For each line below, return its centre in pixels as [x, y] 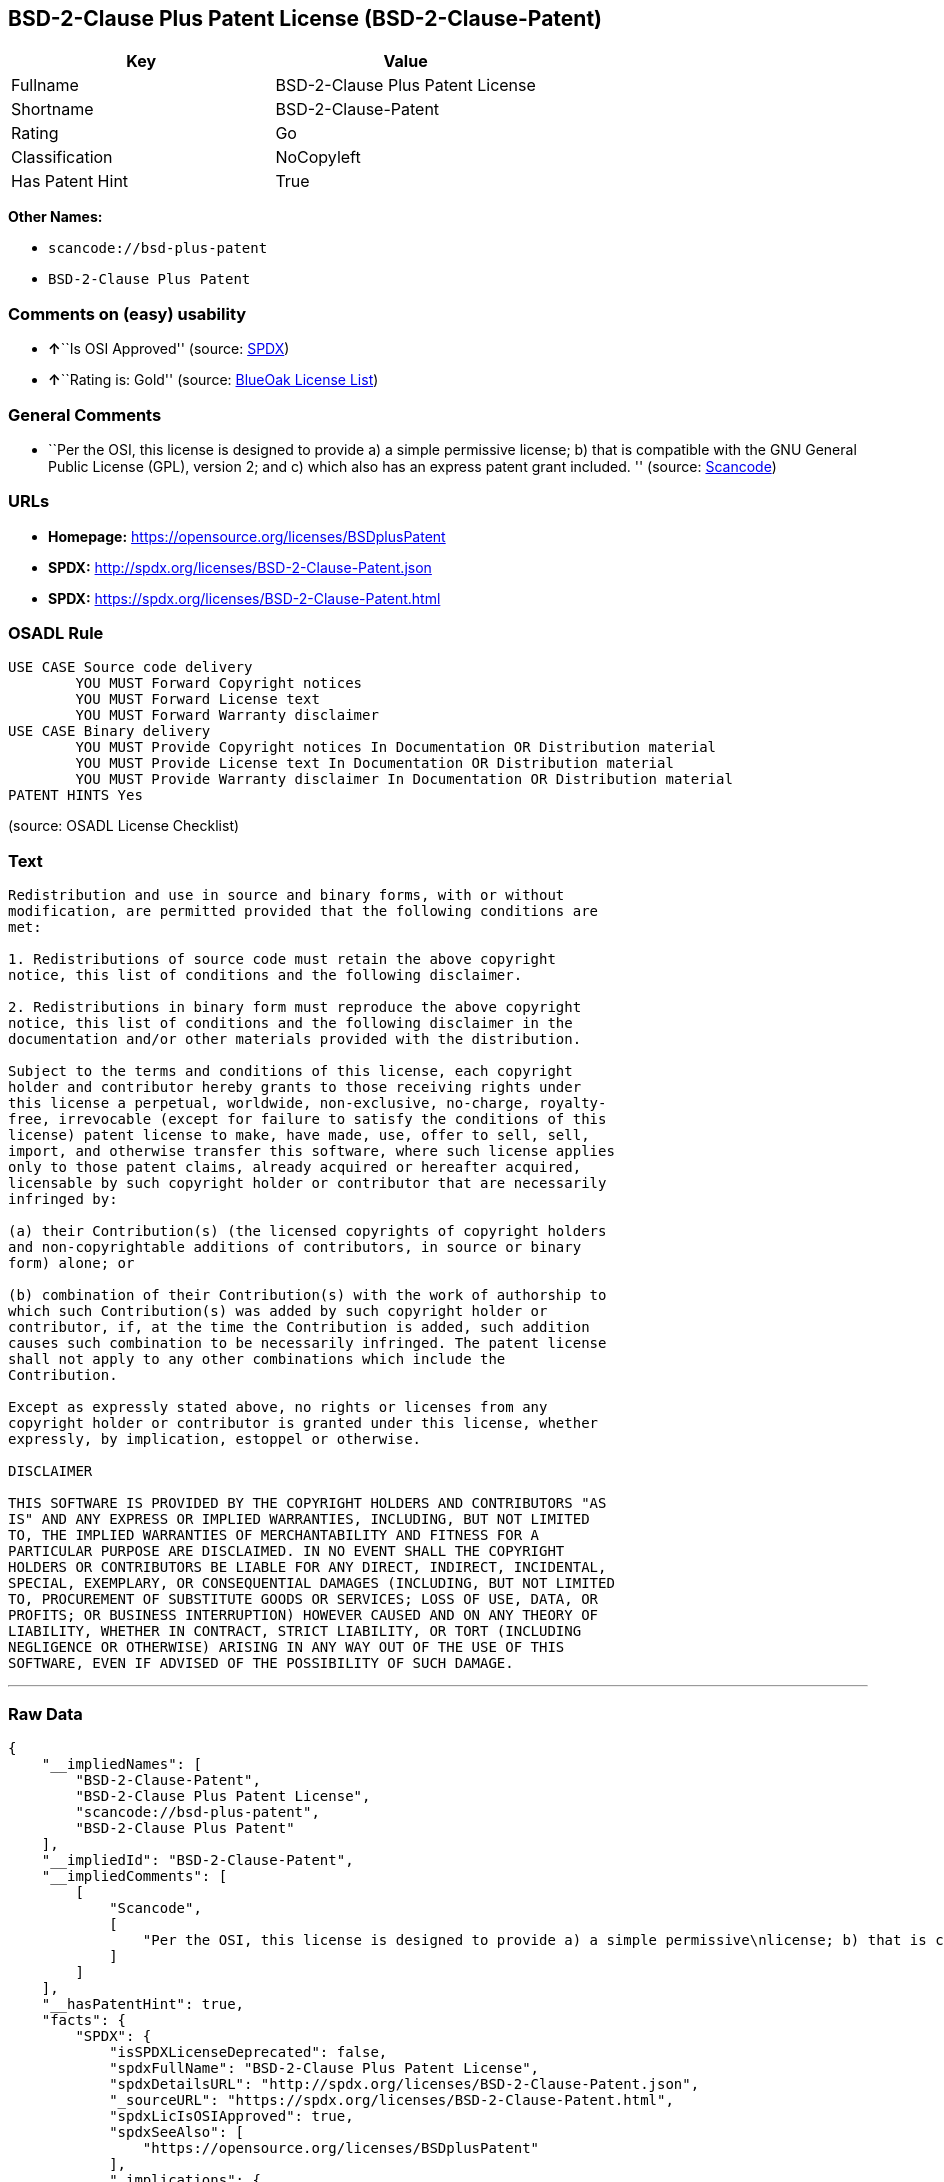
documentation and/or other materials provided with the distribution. [295, 1039]
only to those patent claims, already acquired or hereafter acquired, [295, 1167]
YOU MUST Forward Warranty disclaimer [227, 715]
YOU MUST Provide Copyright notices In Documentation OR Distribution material [396, 747]
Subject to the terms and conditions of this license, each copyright [290, 1071]
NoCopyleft [318, 157]
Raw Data [45, 1713]
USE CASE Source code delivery [130, 667]
